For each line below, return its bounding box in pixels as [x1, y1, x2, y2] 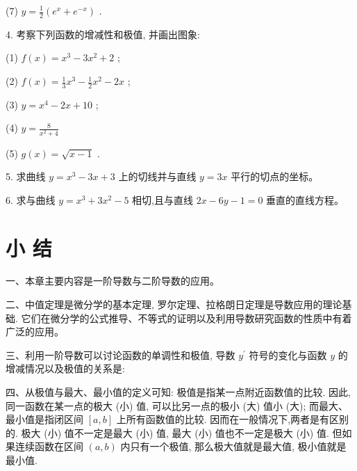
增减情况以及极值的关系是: [6, 361, 125, 376]
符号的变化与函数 [249, 347, 327, 362]
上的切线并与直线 [118, 169, 197, 184]
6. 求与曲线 [6, 192, 56, 207]
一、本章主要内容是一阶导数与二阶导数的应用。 [6, 273, 219, 288]
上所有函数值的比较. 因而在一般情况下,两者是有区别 [116, 412, 349, 426]
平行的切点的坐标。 [231, 169, 319, 184]
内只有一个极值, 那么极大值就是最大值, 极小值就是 [120, 439, 347, 454]
